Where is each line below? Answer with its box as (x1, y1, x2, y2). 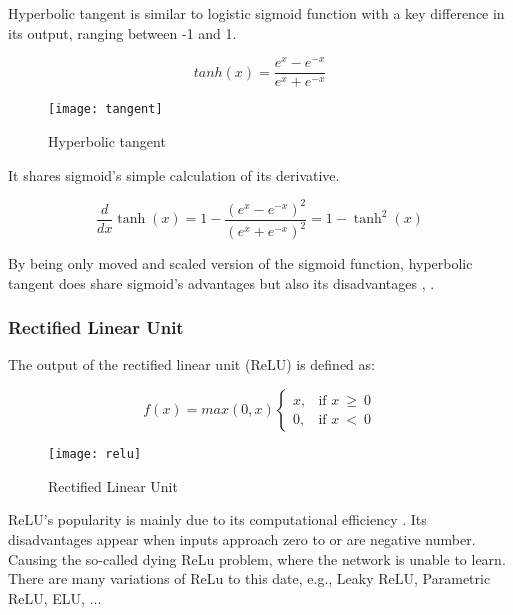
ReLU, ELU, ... (8, 587, 102, 608)
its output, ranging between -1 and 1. (8, 22, 237, 43)
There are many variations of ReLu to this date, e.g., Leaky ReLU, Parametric (8, 568, 491, 589)
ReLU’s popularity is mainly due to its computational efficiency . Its (8, 509, 427, 530)
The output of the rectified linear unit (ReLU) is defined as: (8, 354, 375, 375)
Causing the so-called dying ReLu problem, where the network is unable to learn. (8, 548, 506, 569)
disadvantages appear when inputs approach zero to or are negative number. (8, 528, 476, 549)
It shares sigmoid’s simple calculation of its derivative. (8, 164, 340, 185)
